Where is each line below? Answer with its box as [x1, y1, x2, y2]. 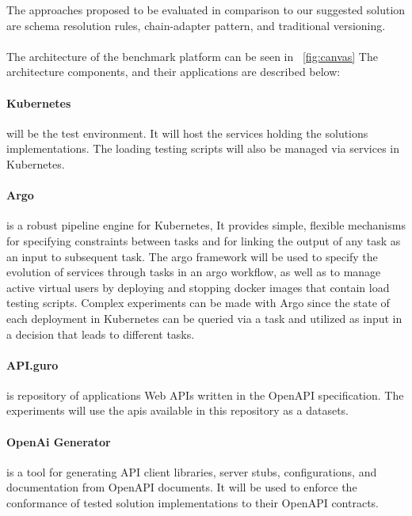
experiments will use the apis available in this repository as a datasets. [6, 402, 349, 419]
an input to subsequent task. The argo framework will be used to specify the [6, 248, 378, 264]
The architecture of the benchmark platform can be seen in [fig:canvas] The [6, 47, 378, 64]
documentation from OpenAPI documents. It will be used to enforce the [6, 479, 357, 495]
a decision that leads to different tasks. [6, 325, 195, 342]
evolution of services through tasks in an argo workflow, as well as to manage [6, 264, 381, 280]
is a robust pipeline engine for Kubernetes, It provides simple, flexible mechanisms [6, 217, 406, 233]
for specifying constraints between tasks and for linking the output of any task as [6, 232, 401, 249]
